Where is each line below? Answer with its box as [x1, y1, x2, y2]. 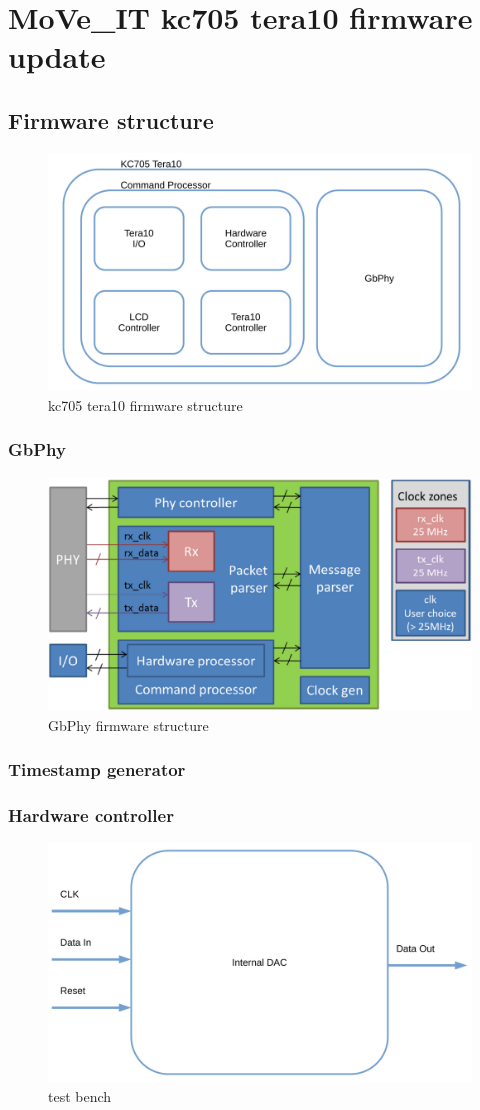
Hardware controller [8, 803, 174, 828]
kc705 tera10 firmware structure [48, 394, 243, 415]
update [8, 36, 106, 77]
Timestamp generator [8, 757, 186, 782]
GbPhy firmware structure [48, 714, 209, 735]
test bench [48, 1085, 112, 1106]
